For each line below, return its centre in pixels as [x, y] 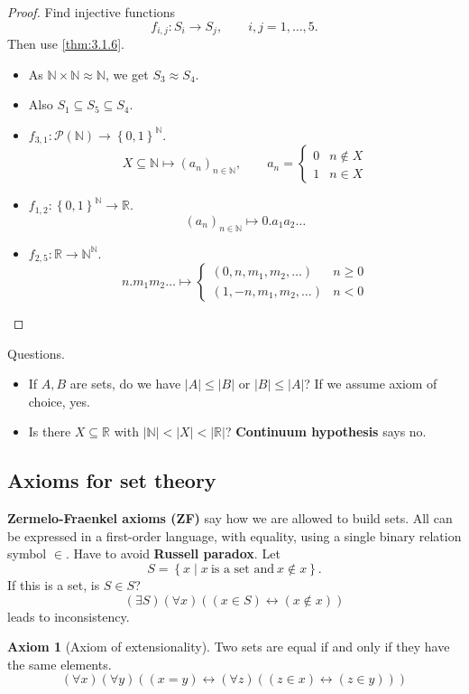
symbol [27, 553]
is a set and [242, 569]
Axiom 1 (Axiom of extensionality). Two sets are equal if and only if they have [229, 647]
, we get [127, 74]
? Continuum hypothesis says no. [326, 431]
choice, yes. [59, 401]
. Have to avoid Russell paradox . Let [173, 553]
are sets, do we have [125, 384]
